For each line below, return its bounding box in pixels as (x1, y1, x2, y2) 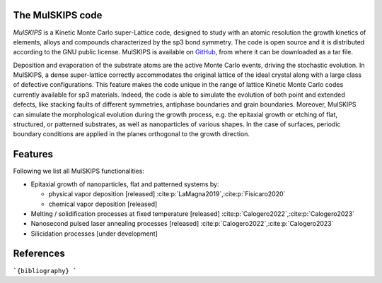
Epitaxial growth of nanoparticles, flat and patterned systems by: (30, 180, 219, 188)
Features (13, 148, 53, 160)
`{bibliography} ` (13, 267, 77, 275)
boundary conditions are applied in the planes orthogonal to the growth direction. (13, 130, 250, 138)
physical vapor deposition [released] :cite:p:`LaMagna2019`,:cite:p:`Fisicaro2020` (48, 190, 286, 198)
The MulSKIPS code (13, 9, 103, 21)
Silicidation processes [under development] (30, 229, 158, 238)
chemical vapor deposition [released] (48, 200, 158, 208)
